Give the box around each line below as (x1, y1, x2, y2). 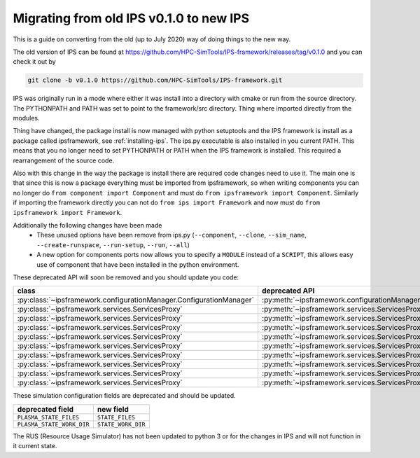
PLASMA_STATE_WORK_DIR (17, 420, 90, 428)
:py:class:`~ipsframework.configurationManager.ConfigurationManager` (17, 295, 255, 305)
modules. (13, 114, 40, 123)
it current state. (13, 442, 57, 450)
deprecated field (17, 404, 73, 414)
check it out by (13, 57, 56, 66)
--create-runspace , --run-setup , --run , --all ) (36, 240, 190, 249)
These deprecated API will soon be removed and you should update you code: (13, 273, 239, 282)
